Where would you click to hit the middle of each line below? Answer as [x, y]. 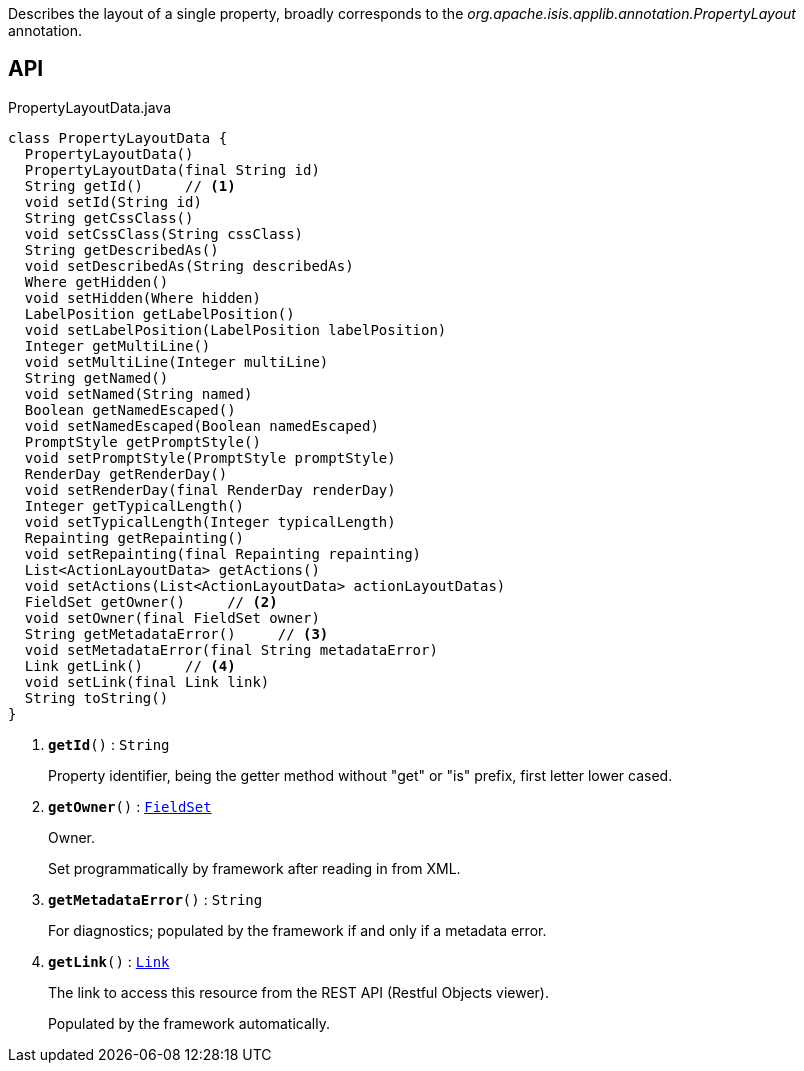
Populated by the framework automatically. [189, 1023]
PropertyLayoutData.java [90, 107]
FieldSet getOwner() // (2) [151, 601]
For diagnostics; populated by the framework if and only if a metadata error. [297, 930]
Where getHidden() [96, 281]
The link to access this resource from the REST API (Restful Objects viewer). [298, 992]
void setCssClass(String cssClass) [164, 233]
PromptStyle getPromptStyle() [142, 441]
